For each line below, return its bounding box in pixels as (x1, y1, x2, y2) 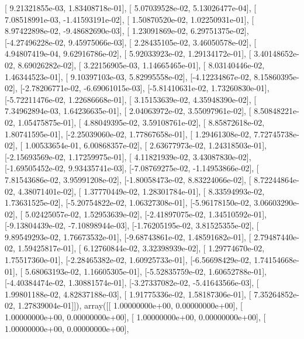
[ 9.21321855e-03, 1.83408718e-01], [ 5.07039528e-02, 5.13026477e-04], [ (5, 2, 257, 13)
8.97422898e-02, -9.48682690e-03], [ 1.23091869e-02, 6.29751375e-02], (5, 25, 249, 37)
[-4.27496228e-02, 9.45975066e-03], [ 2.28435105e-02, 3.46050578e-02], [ (5, 36, 257, 48)
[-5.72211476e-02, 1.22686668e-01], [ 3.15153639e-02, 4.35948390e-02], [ (5, 93, 257, 105)
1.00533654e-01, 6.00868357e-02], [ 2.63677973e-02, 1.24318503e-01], (25, 139, 267, 151)
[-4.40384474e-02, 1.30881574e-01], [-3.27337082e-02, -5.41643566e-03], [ (5, 276, 259, 289)
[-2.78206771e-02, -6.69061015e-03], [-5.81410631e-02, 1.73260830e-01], (20, 82, 270, 94)
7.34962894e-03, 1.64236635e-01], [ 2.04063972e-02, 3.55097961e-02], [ (5, 105, 251, 117)
